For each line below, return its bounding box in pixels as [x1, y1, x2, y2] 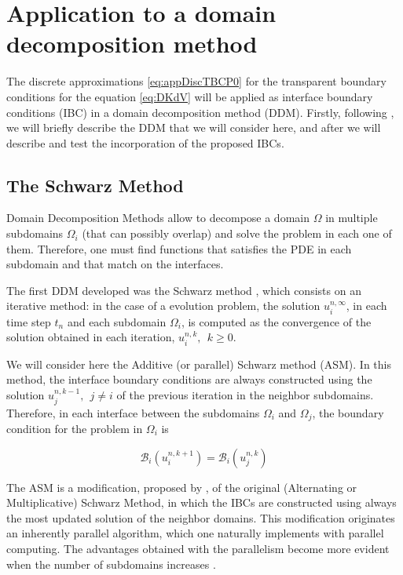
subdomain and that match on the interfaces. [6, 256, 224, 272]
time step [6, 313, 51, 329]
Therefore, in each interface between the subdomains [6, 404, 260, 420]
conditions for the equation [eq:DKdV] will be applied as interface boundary [6, 88, 373, 104]
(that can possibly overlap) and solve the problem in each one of [82, 225, 392, 242]
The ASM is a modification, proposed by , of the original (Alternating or [6, 479, 357, 495]
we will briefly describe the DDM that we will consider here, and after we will [6, 119, 381, 136]
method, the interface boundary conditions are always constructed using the [6, 371, 372, 388]
